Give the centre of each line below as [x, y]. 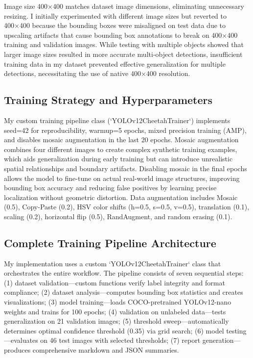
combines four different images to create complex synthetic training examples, [121, 149]
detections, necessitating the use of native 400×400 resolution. [97, 73]
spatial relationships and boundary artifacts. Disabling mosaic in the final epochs [126, 168]
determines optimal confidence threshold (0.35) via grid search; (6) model [114, 330]
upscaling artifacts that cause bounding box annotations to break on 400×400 [121, 35]
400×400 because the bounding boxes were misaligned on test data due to [115, 25]
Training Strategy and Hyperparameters [108, 100]
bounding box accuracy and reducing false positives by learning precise [110, 188]
